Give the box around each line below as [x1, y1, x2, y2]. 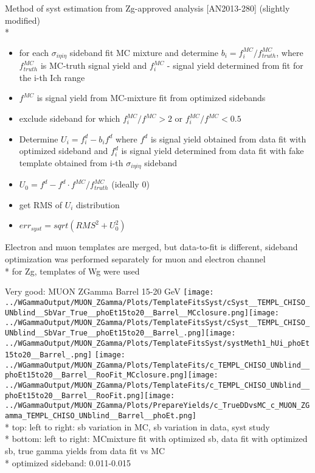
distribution [76, 198, 120, 211]
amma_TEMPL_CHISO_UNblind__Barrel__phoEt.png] [5, 412, 196, 421]
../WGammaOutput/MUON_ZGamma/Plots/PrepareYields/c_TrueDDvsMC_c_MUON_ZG [5, 401, 310, 410]
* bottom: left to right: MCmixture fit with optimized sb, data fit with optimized [5, 432, 308, 445]
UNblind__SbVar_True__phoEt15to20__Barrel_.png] [5, 328, 206, 337]
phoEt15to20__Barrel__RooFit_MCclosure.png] [5, 371, 188, 380]
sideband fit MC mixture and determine [69, 46, 219, 58]
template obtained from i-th [19, 156, 123, 169]
